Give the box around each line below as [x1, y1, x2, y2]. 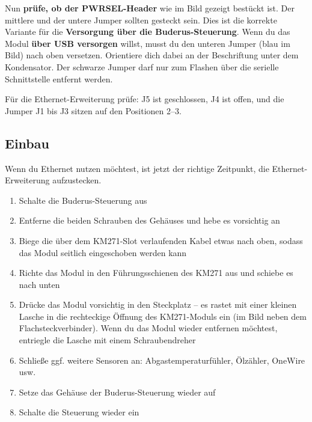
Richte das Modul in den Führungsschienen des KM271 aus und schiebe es [19, 266, 293, 279]
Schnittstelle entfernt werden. [5, 72, 113, 85]
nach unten [19, 278, 60, 290]
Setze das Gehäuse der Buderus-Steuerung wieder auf [19, 385, 216, 398]
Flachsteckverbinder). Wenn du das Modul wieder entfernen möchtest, [19, 322, 278, 334]
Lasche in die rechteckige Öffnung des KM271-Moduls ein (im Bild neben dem [19, 310, 307, 322]
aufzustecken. [52, 174, 102, 186]
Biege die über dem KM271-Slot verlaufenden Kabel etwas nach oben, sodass [19, 234, 303, 246]
